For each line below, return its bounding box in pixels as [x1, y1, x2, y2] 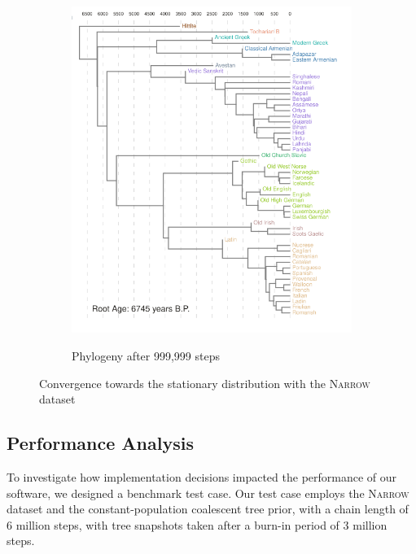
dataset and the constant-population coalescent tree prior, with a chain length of [7, 500, 409, 517]
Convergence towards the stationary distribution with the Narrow [39, 374, 370, 391]
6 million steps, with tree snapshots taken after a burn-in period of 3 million [7, 516, 388, 533]
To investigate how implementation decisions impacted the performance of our [7, 468, 397, 485]
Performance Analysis [7, 430, 194, 456]
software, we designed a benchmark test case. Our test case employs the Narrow [7, 484, 409, 501]
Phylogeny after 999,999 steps [72, 347, 220, 364]
